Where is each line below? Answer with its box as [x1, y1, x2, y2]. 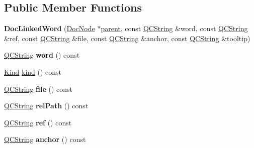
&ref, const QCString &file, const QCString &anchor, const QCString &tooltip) [4, 33, 250, 43]
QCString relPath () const [4, 100, 89, 111]
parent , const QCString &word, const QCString [101, 23, 248, 34]
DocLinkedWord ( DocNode [4, 23, 95, 34]
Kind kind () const [4, 66, 62, 77]
